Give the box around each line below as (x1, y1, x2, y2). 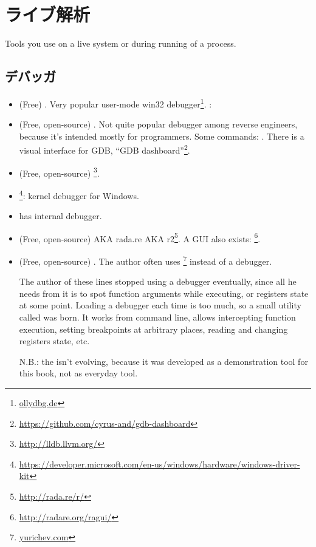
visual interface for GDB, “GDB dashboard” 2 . (19, 142, 190, 157)
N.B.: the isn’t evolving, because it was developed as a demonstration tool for (19, 355, 308, 367)
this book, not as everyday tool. (19, 367, 138, 379)
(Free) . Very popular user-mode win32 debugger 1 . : (19, 95, 212, 110)
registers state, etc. (19, 335, 90, 347)
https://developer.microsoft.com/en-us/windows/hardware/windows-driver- (19, 457, 300, 470)
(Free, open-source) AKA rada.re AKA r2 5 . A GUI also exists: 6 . (19, 230, 261, 245)
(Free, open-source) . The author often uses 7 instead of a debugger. (19, 253, 272, 267)
